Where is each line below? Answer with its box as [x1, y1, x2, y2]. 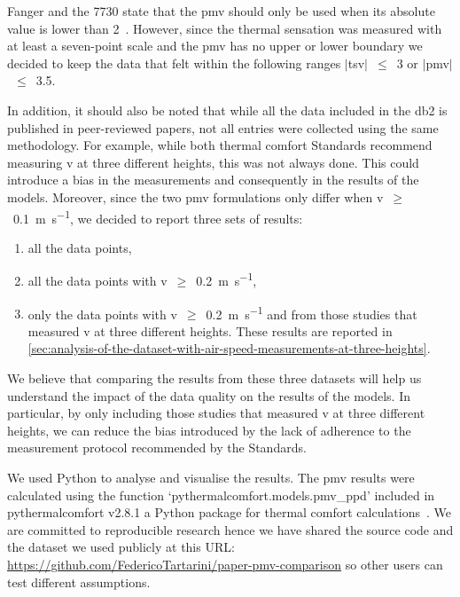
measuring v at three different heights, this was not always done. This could [7, 153, 419, 171]
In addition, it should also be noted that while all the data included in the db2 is [7, 100, 448, 119]
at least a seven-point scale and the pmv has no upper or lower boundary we [7, 36, 423, 55]
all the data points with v [27, 271, 168, 290]
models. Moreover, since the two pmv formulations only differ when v [7, 187, 384, 206]
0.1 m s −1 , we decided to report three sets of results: [12, 206, 303, 227]
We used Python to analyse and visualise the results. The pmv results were [7, 468, 415, 487]
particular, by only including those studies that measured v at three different [7, 404, 425, 422]
